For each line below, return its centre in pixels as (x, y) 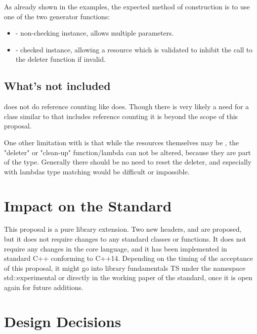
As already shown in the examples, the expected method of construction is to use (127, 6)
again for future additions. (44, 287)
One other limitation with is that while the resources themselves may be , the (122, 142)
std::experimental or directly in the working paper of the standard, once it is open (128, 277)
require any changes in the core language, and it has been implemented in (116, 248)
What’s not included (57, 86)
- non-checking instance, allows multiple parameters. (95, 33)
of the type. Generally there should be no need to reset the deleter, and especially (128, 162)
